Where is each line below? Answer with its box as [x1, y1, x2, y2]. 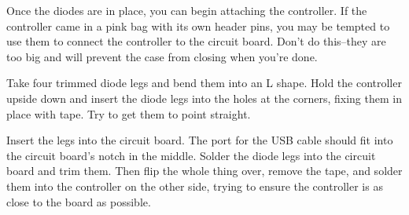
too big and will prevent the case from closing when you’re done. [6, 48, 318, 64]
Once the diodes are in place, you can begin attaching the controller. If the [6, 2, 367, 18]
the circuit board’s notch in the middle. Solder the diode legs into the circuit [6, 147, 376, 163]
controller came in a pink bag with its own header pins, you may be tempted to [6, 17, 390, 34]
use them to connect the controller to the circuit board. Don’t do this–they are [6, 33, 386, 49]
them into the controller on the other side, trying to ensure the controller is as [6, 177, 383, 194]
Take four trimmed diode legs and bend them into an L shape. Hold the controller [6, 75, 402, 91]
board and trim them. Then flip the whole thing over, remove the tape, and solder [6, 162, 403, 179]
